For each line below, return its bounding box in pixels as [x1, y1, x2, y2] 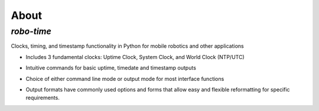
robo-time [11, 26, 51, 37]
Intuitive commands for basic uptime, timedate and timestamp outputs [25, 64, 196, 71]
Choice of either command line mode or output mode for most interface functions [25, 75, 224, 82]
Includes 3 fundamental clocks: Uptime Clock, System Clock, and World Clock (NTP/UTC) [25, 53, 245, 60]
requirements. [25, 94, 60, 102]
